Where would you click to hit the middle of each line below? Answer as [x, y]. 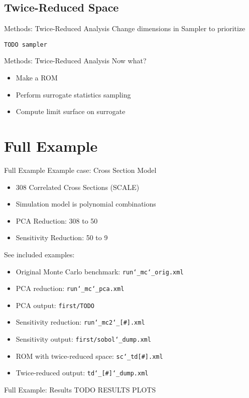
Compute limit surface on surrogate [71, 111]
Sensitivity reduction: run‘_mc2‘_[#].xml [80, 322]
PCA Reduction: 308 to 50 [57, 220]
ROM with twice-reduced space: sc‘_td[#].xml [89, 356]
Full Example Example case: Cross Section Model [80, 170]
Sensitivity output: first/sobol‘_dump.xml [83, 339]
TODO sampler [26, 44]
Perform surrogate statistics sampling [73, 94]
